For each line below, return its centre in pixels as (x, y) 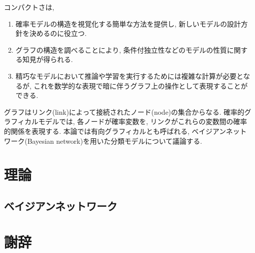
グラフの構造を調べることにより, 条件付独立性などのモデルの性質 (121, 49)
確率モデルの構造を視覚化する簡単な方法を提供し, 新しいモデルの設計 (128, 23)
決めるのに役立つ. (58, 33)
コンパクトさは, (29, 7)
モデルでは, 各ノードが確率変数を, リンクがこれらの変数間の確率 (143, 121)
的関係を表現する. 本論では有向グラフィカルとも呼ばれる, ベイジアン (115, 131)
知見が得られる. (48, 59)
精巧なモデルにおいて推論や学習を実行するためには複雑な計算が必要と (129, 76)
